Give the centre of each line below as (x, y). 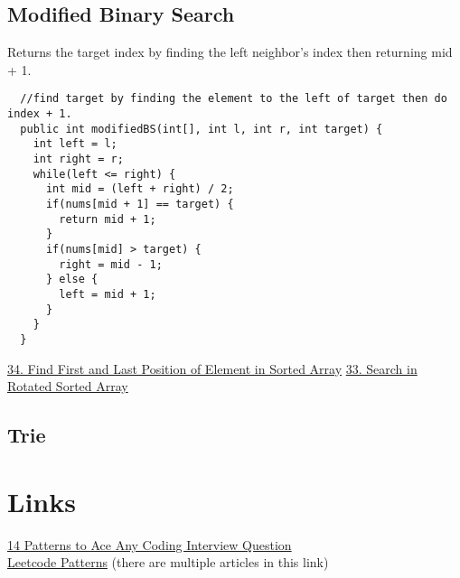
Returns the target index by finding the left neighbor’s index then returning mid (230, 52)
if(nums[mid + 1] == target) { (140, 204)
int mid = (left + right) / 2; (140, 189)
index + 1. (40, 114)
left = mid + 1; (108, 294)
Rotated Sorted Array (68, 386)
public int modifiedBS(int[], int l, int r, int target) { (202, 129)
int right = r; (78, 159)
